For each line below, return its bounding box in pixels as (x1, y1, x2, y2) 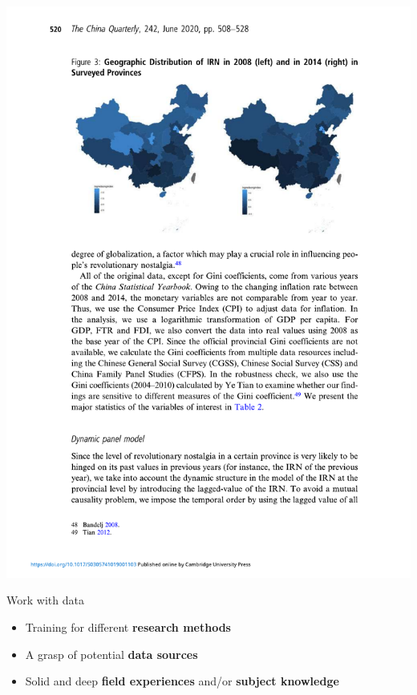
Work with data (6, 592, 84, 608)
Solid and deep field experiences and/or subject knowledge (25, 673, 339, 689)
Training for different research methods (25, 619, 231, 636)
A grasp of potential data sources (25, 645, 198, 662)
